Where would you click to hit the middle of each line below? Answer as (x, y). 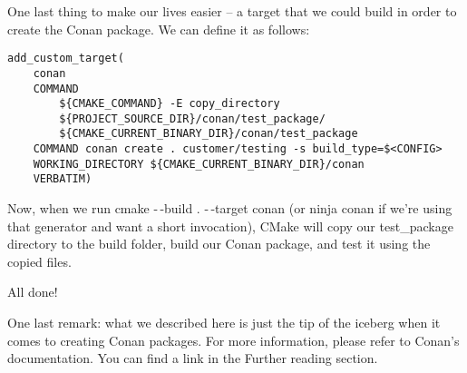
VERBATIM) (63, 179)
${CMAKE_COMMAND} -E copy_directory (170, 104)
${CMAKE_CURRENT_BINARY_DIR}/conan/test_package (209, 134)
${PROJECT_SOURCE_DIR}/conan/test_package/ (192, 118)
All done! (33, 292)
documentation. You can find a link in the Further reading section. (193, 358)
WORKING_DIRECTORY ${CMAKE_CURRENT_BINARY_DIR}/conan (199, 164)
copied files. (39, 261)
